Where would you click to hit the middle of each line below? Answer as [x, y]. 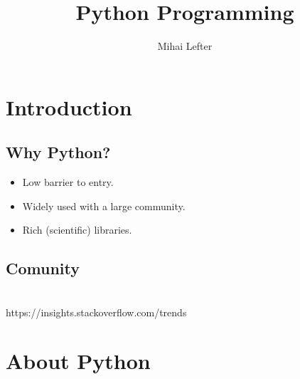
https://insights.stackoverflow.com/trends [96, 312]
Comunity [43, 268]
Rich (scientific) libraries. [77, 230]
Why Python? [58, 152]
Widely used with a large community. [104, 206]
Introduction [69, 107]
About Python [78, 361]
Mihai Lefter [185, 46]
